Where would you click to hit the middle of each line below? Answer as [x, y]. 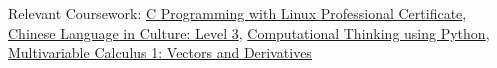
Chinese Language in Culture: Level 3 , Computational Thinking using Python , [249, 32]
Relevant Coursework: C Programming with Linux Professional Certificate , [237, 13]
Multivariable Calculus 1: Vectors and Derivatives [160, 52]
